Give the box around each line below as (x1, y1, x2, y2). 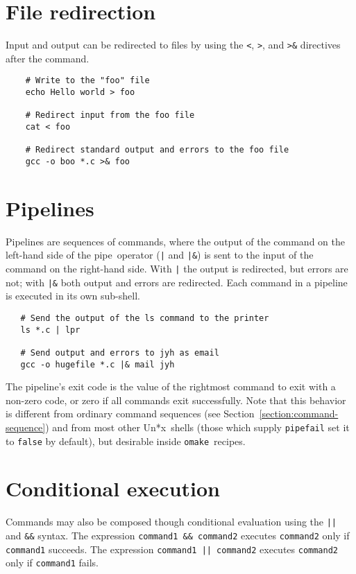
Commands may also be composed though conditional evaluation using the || (6, 514, 337, 529)
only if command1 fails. (6, 555, 99, 570)
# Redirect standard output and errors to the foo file (25, 145, 289, 155)
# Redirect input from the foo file (25, 110, 195, 121)
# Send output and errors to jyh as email (20, 347, 219, 358)
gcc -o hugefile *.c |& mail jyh (20, 359, 175, 369)
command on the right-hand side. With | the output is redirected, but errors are (6, 261, 348, 275)
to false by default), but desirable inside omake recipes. (6, 433, 246, 448)
